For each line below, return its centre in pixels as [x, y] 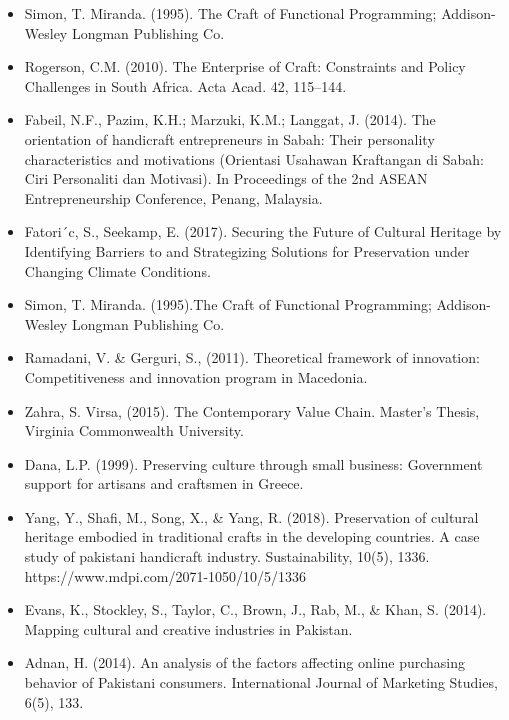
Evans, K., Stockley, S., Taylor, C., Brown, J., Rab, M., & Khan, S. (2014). [255, 609]
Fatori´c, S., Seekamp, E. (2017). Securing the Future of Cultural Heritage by [263, 231]
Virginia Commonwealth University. [134, 430]
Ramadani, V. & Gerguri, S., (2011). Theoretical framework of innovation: [252, 357]
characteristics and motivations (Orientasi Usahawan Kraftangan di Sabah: [254, 158]
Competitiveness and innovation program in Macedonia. [196, 376]
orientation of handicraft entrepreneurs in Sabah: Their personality [229, 138]
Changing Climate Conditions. [117, 270]
